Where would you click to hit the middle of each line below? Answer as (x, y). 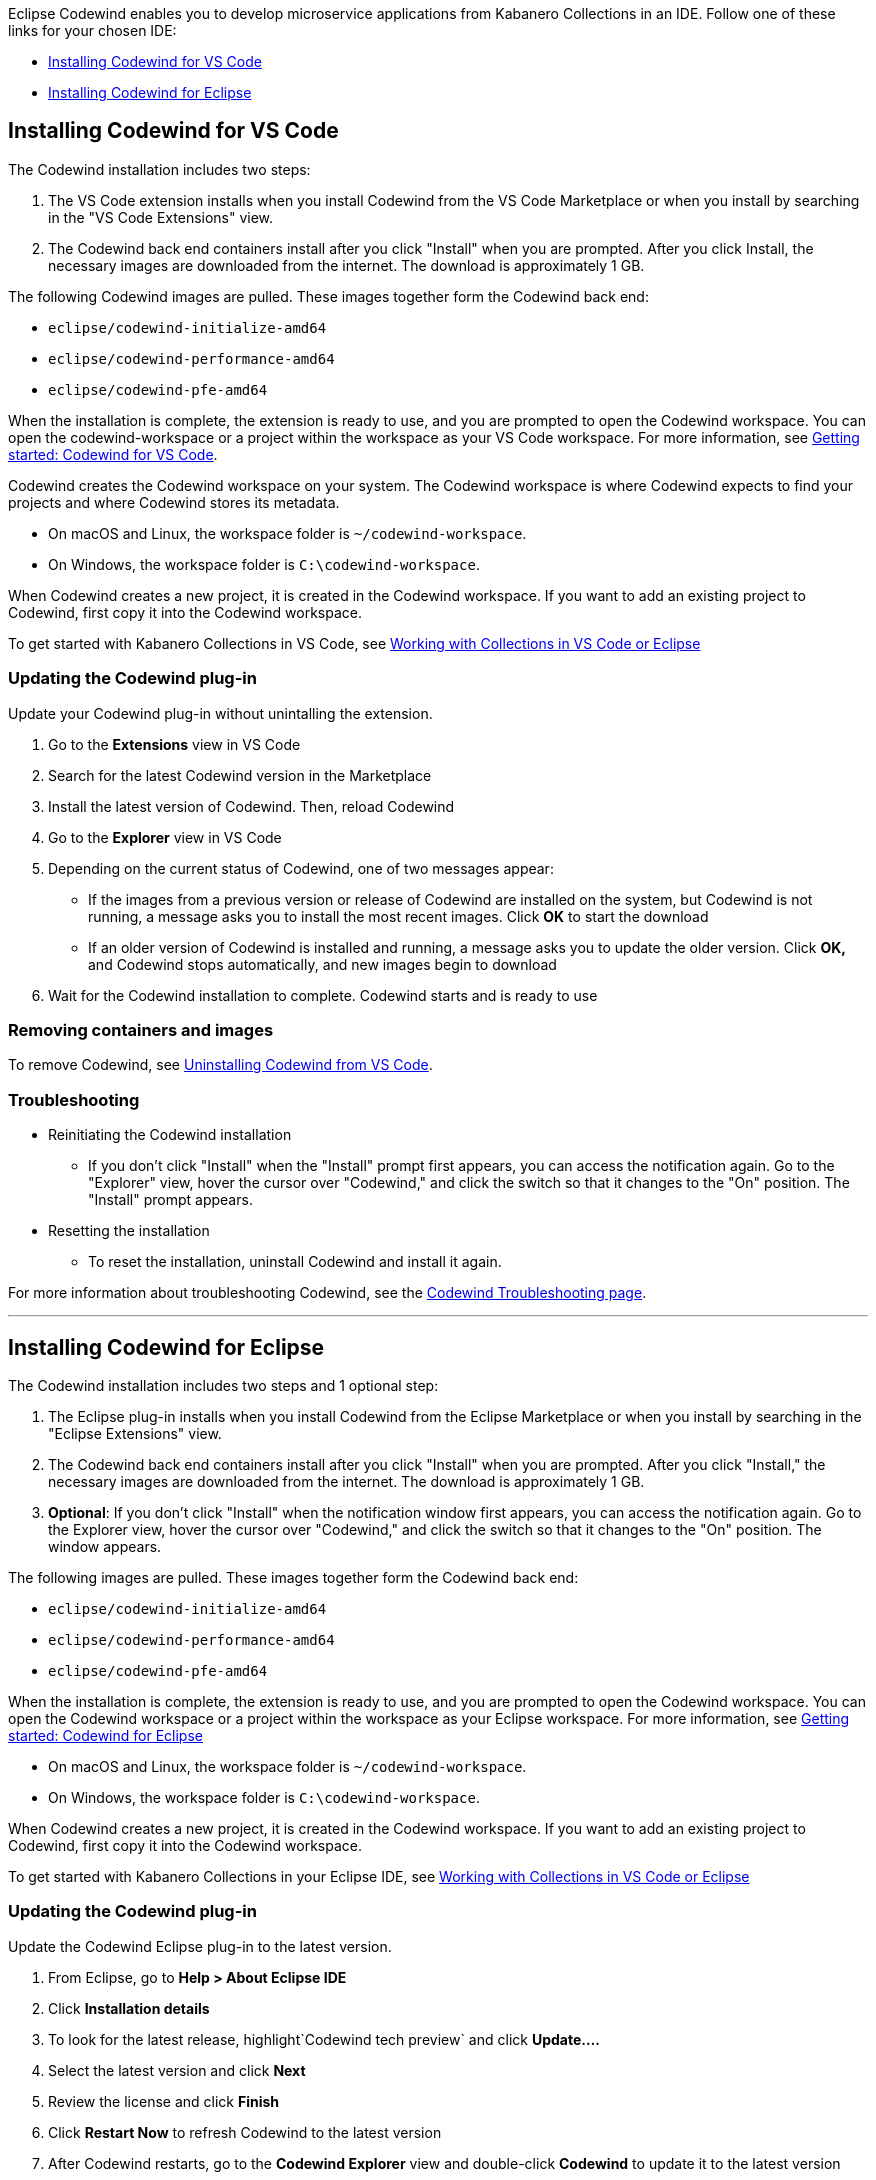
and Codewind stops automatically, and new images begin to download (322, 964)
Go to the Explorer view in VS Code (165, 837)
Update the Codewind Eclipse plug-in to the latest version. (200, 1946)
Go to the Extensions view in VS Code (174, 744)
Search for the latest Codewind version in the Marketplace (240, 775)
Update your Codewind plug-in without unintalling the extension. (220, 713)
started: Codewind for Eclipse (105, 1735)
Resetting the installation (129, 1231)
